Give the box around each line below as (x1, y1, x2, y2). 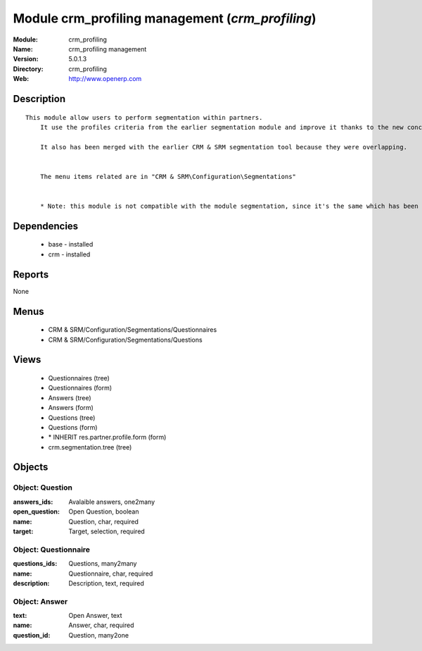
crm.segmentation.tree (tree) (48, 442, 132, 451)
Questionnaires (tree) (48, 373, 110, 382)
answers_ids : (13, 497, 53, 506)
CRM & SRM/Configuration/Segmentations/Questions (48, 335, 203, 344)
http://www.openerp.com (68, 75, 142, 83)
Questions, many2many (68, 559, 137, 568)
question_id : (13, 631, 51, 639)
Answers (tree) (48, 393, 91, 402)
